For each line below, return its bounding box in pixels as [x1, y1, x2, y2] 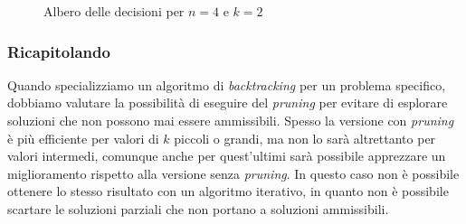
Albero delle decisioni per [43, 2, 185, 20]
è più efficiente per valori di [7, 128, 159, 147]
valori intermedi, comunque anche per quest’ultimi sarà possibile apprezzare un [7, 146, 446, 165]
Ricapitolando [7, 40, 110, 62]
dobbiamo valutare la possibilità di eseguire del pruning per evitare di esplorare [7, 93, 448, 112]
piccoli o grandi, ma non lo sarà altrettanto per [174, 128, 436, 147]
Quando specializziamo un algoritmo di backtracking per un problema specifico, [7, 75, 446, 94]
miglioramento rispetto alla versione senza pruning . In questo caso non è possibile [7, 163, 460, 182]
